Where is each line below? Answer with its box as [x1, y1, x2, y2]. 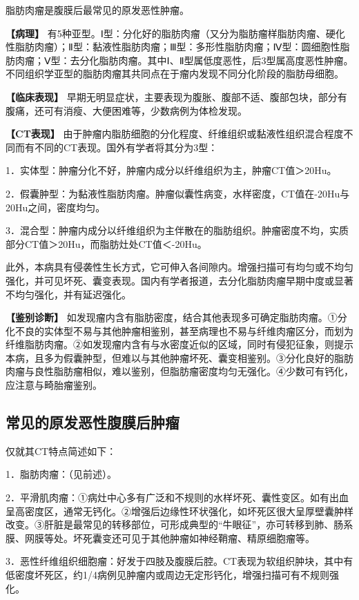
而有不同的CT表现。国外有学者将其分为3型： [14, 139, 218, 154]
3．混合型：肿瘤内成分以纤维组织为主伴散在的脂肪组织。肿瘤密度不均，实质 [6, 223, 349, 238]
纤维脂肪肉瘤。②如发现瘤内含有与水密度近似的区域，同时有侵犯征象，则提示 [6, 337, 353, 351]
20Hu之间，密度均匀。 [6, 200, 106, 214]
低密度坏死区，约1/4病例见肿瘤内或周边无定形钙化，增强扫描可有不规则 [6, 568, 329, 582]
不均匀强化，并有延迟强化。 [6, 287, 131, 301]
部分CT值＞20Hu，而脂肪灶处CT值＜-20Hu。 [6, 236, 207, 251]
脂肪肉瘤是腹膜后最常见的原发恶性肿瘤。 [6, 3, 189, 17]
